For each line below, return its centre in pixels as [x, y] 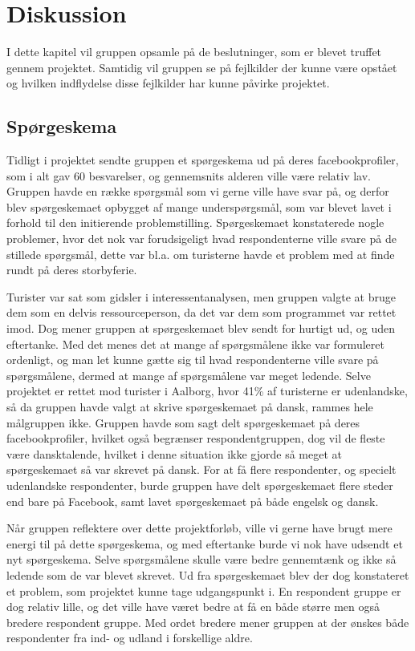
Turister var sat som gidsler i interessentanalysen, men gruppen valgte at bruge [201, 296]
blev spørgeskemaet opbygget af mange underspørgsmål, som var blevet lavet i [199, 206]
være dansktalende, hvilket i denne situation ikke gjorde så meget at [174, 453]
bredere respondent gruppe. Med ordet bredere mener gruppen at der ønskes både [208, 622]
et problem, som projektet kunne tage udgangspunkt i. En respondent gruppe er [204, 590]
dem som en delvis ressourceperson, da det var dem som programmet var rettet [201, 312]
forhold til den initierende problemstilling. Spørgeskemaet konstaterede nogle [195, 222]
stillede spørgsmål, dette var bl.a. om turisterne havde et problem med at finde [201, 254]
